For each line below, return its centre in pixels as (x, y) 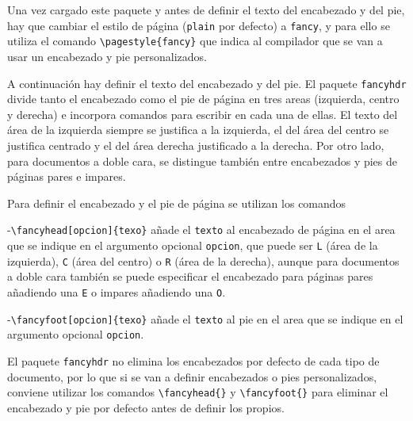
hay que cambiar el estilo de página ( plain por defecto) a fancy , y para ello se (199, 25)
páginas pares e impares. (67, 176)
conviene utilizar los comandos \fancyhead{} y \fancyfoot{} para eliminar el (198, 392)
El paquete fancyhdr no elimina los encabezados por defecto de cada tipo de (193, 360)
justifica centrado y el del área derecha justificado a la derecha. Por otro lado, (196, 145)
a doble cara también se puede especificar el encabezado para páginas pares (190, 276)
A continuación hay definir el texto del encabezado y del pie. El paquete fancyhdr (207, 83)
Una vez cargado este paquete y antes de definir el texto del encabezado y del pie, (206, 10)
